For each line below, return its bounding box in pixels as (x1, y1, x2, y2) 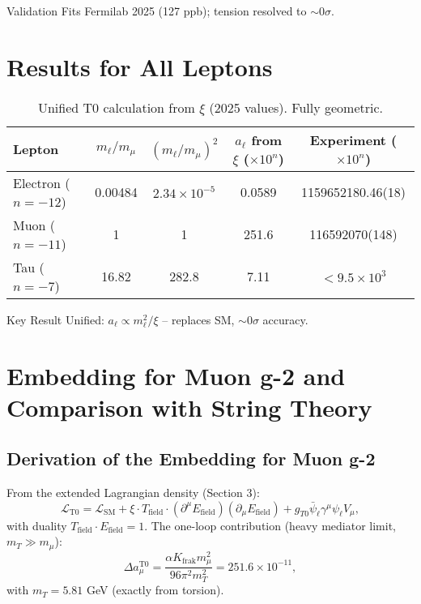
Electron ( (13, 173, 70, 192)
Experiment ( (309, 130, 398, 149)
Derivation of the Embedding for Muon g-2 (6, 446, 376, 471)
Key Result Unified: (6, 311, 104, 328)
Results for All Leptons (6, 49, 273, 83)
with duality (6, 516, 67, 533)
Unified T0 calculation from (37, 97, 195, 117)
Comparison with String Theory (6, 390, 372, 423)
